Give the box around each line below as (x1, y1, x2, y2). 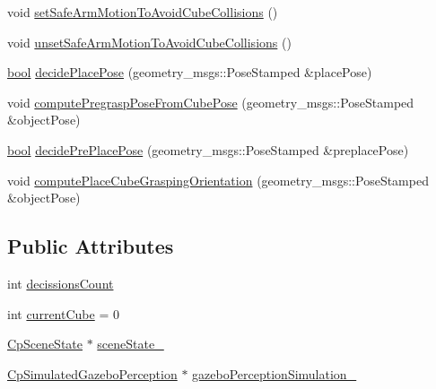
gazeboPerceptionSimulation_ (192, 364, 357, 383)
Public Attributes (7, 232, 174, 260)
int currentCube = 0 (7, 304, 119, 323)
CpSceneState (7, 334, 83, 353)
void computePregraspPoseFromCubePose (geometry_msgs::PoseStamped (7, 92, 414, 111)
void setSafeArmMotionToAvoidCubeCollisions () (7, 3, 278, 21)
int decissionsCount (7, 273, 114, 292)
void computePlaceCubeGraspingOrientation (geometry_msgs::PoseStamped (7, 170, 429, 189)
